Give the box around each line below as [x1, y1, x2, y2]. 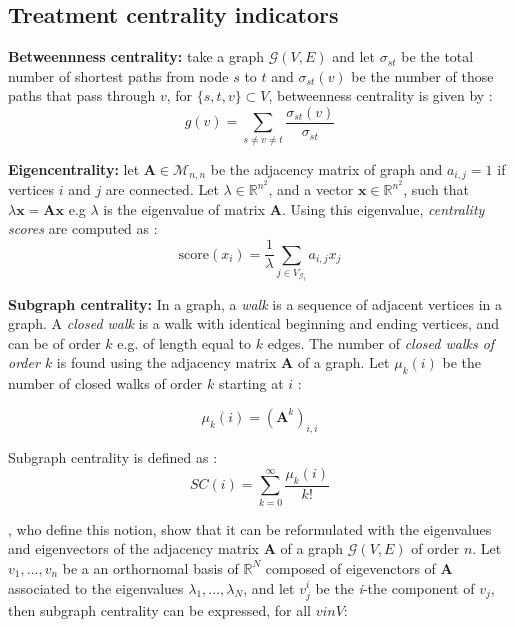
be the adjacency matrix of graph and [210, 158, 443, 179]
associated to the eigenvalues [8, 577, 184, 598]
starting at [218, 373, 284, 394]
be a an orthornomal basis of [62, 557, 239, 578]
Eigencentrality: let [8, 158, 140, 179]
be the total [401, 46, 474, 67]
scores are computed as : [8, 218, 158, 239]
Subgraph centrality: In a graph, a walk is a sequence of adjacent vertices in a [8, 293, 502, 314]
